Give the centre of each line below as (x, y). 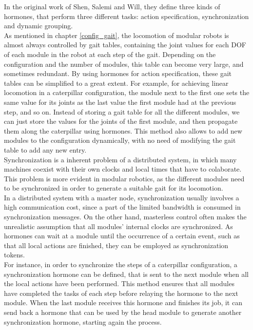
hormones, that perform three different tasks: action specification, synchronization (126, 16)
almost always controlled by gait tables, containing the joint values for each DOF (125, 45)
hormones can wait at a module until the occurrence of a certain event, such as (122, 236)
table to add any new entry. (45, 149)
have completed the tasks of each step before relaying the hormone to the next (121, 293)
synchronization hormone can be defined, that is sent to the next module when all (126, 274)
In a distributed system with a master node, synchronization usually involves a (122, 197)
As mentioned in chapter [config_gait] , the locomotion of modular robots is (117, 35)
